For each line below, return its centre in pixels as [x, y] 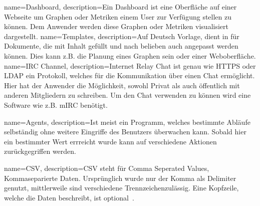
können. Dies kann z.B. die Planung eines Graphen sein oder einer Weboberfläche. [130, 55]
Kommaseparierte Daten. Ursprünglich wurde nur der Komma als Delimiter [120, 178]
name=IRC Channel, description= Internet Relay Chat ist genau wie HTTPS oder [130, 65]
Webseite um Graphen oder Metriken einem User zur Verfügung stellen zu [118, 16]
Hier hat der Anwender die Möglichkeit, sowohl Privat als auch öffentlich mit [122, 85]
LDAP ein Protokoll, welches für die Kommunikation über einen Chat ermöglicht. [129, 75]
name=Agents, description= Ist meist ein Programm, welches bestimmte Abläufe [127, 122]
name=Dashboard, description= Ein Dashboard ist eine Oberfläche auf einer [120, 7]
